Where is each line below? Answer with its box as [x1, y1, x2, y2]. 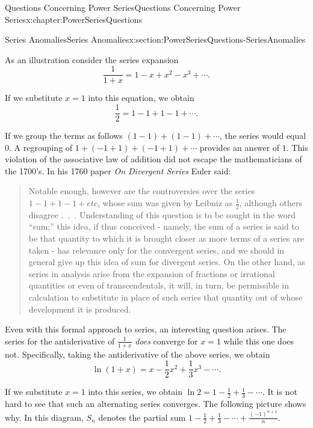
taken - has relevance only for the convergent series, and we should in [28, 243, 285, 256]
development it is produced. [28, 302, 131, 315]
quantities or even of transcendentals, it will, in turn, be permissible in [28, 279, 290, 292]
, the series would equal [219, 129, 306, 142]
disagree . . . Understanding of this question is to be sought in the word [28, 208, 296, 221]
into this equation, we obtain [88, 91, 194, 104]
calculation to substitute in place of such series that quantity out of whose [28, 291, 303, 304]
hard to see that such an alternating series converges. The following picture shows [5, 397, 306, 410]
